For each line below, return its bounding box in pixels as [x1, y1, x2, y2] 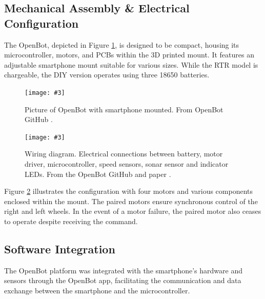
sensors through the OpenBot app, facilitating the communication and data [4, 275, 241, 286]
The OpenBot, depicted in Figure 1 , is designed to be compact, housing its [4, 39, 239, 50]
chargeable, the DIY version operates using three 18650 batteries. [4, 69, 210, 80]
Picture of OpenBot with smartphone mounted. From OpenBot [25, 104, 223, 114]
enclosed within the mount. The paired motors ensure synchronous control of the [4, 195, 258, 206]
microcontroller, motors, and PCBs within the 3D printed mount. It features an [4, 49, 254, 60]
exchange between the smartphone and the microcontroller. [4, 285, 190, 296]
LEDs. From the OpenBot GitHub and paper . [25, 168, 171, 179]
